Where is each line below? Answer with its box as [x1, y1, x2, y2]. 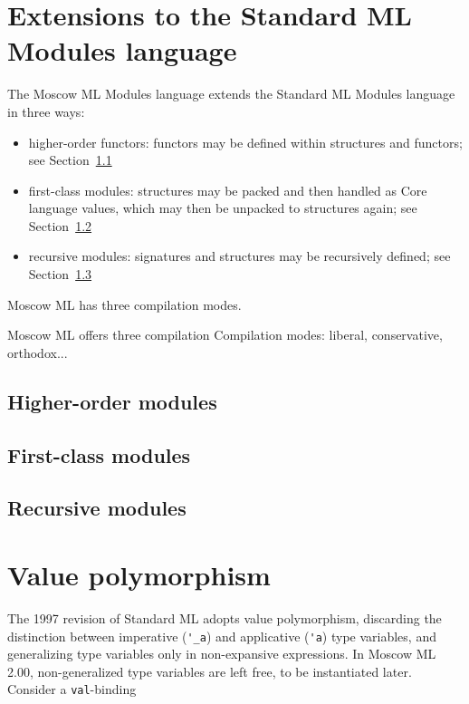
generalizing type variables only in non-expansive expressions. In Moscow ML [7, 644, 436, 663]
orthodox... [7, 342, 68, 362]
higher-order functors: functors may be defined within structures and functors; [28, 132, 463, 151]
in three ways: [7, 101, 85, 121]
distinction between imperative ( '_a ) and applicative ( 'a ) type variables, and [7, 626, 436, 645]
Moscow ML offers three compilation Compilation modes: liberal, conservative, [7, 325, 443, 344]
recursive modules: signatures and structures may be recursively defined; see [28, 246, 451, 265]
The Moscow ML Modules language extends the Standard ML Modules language [7, 84, 455, 103]
